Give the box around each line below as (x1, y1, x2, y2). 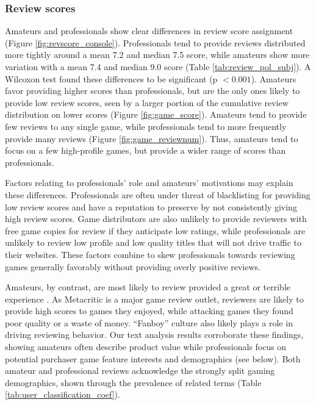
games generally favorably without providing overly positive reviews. (5, 260, 260, 273)
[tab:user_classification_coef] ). (5, 388, 120, 401)
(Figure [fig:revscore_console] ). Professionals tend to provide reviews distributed (5, 36, 306, 49)
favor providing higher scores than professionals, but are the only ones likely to (5, 84, 300, 97)
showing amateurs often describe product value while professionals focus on (5, 340, 287, 353)
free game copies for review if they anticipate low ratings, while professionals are (5, 224, 306, 237)
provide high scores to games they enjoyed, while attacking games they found (5, 304, 293, 317)
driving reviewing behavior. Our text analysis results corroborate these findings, (5, 328, 304, 341)
